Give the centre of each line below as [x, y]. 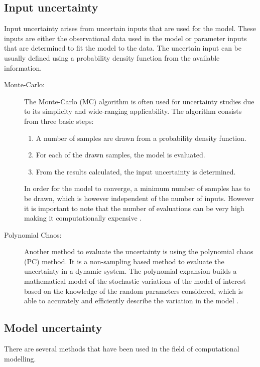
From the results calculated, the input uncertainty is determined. [136, 171]
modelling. [20, 358]
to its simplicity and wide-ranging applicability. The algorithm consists [133, 111]
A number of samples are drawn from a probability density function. [141, 138]
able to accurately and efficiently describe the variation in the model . [132, 301]
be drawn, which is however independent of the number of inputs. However [139, 198]
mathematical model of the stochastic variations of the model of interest [135, 281]
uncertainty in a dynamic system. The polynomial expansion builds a [131, 271]
